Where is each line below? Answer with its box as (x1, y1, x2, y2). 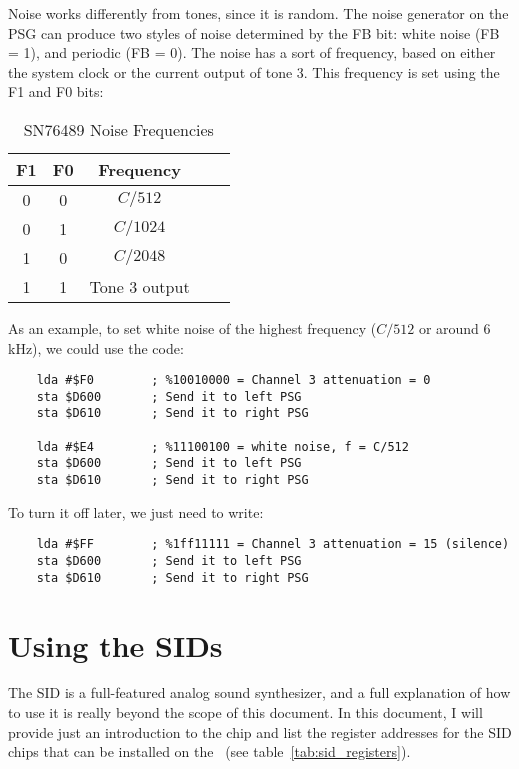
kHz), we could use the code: (8, 337, 184, 358)
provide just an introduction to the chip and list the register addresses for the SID (8, 721, 512, 742)
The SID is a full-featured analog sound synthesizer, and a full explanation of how (8, 682, 511, 703)
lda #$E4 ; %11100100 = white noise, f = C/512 (36, 439, 409, 454)
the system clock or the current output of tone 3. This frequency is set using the (8, 61, 500, 82)
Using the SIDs (8, 624, 223, 665)
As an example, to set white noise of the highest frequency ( (8, 317, 377, 338)
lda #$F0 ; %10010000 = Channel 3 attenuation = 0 (36, 373, 431, 388)
